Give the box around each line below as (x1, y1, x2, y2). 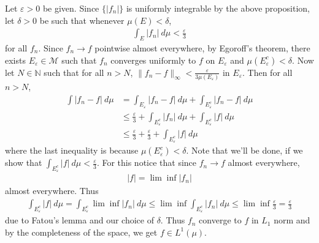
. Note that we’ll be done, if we (186, 144, 303, 157)
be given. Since (42, 2, 99, 14)
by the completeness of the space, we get (5, 225, 158, 238)
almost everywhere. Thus (5, 184, 99, 197)
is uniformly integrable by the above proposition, (126, 2, 310, 14)
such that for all (44, 65, 104, 78)
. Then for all (242, 65, 293, 78)
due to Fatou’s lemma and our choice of (5, 214, 154, 226)
